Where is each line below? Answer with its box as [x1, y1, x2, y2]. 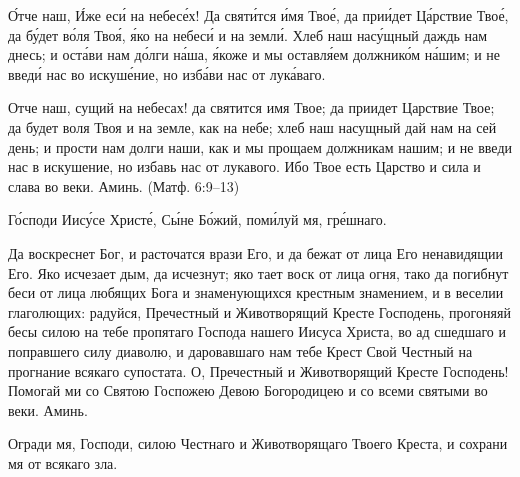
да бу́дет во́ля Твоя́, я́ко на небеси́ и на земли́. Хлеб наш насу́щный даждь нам [8, 24, 488, 45]
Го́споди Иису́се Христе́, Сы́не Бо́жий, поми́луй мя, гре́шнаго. [8, 209, 387, 230]
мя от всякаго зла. [8, 452, 118, 473]
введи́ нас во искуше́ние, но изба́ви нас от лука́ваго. [8, 63, 326, 84]
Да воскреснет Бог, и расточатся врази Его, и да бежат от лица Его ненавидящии [8, 242, 504, 263]
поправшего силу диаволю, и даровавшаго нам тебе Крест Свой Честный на [8, 340, 473, 361]
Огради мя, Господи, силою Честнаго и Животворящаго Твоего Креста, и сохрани [8, 433, 508, 454]
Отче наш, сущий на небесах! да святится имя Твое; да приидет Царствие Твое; [8, 97, 495, 118]
